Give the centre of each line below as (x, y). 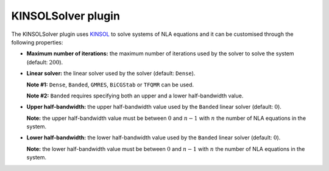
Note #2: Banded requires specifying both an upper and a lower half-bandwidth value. (135, 96)
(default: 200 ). (45, 62)
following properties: (37, 42)
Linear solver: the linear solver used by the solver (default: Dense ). (111, 74)
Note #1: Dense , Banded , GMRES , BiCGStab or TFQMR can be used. (110, 85)
